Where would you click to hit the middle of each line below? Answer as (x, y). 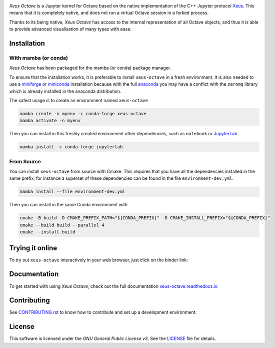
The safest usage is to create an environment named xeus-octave (79, 100)
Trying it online (33, 248)
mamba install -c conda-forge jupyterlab (71, 147)
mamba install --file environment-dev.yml (72, 192)
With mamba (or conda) (39, 58)
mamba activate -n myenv (50, 121)
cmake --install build (47, 232)
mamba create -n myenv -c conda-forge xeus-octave (83, 113)
